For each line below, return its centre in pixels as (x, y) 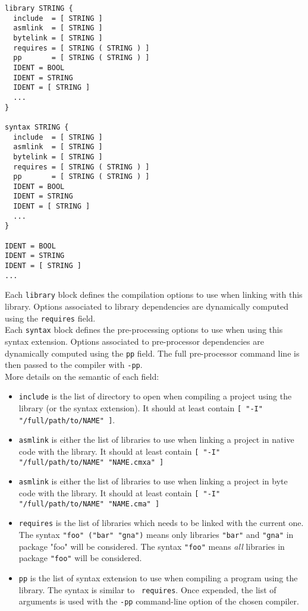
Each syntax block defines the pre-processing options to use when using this (144, 330)
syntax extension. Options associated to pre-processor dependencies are (134, 341)
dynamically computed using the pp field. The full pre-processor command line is (152, 353)
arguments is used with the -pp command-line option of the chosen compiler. (159, 601)
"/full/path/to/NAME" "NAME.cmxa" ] (91, 462)
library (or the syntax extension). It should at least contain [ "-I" (141, 408)
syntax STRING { (37, 127)
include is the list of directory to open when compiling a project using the (155, 396)
